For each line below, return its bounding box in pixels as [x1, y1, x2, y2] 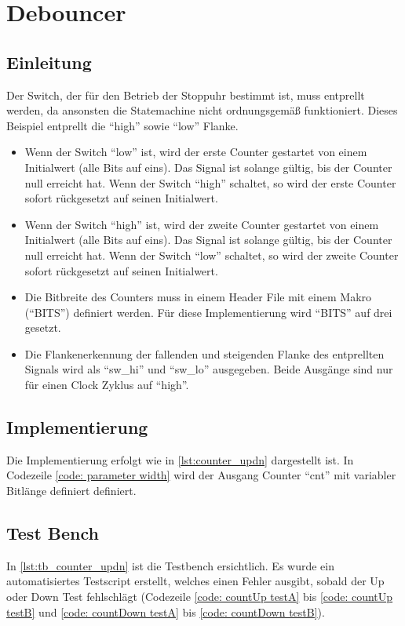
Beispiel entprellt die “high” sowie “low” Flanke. [6, 117, 239, 133]
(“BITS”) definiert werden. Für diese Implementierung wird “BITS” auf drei [24, 304, 392, 320]
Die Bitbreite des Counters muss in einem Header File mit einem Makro [24, 289, 372, 305]
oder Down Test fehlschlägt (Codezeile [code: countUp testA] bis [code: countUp [6, 588, 393, 605]
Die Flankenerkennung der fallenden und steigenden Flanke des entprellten [24, 345, 385, 362]
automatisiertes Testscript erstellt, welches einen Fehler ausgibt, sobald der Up [6, 573, 385, 589]
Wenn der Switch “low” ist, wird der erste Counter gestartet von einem [24, 144, 367, 160]
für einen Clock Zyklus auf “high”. [24, 377, 189, 393]
